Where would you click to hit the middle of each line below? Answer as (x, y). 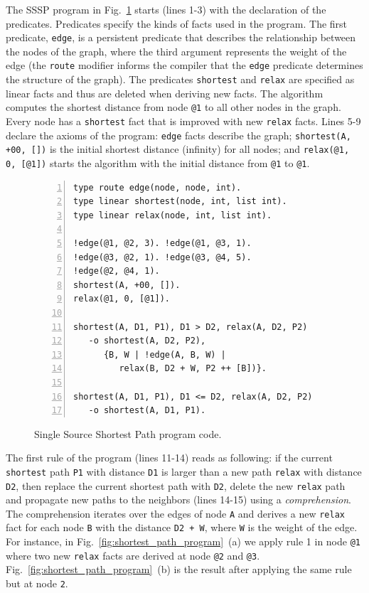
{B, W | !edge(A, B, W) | (165, 354)
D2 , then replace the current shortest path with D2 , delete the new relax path (176, 485)
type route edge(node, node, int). (157, 187)
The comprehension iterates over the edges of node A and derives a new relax (175, 513)
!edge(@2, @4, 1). (117, 271)
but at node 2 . (37, 583)
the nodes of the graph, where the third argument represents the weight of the (176, 51)
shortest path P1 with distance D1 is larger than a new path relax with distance (184, 471)
